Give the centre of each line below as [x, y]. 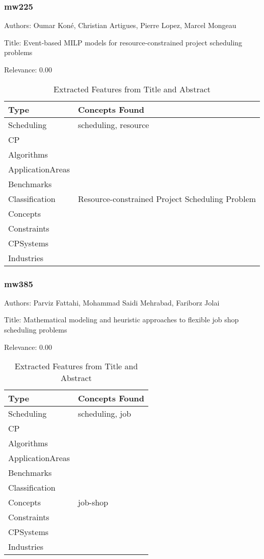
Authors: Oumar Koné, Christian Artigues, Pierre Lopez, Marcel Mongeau [120, 25]
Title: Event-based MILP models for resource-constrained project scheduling [123, 42]
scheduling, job [105, 414]
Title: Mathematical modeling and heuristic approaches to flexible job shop [122, 320]
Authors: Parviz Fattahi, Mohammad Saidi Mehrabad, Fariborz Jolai [112, 302]
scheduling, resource [114, 124]
